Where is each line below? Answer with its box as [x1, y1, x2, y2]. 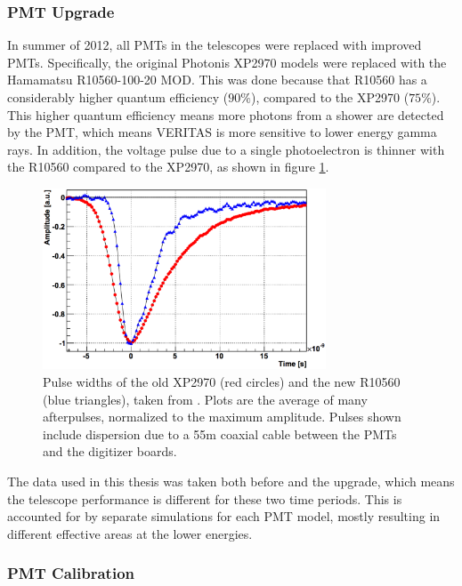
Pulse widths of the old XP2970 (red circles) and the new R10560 [43, 372, 401, 390]
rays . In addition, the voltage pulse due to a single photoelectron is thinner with [7, 140, 445, 158]
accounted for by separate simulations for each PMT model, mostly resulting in [7, 507, 441, 526]
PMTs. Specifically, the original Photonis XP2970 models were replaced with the [7, 52, 447, 71]
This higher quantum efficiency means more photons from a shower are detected [7, 105, 444, 124]
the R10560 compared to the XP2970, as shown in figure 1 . [7, 157, 329, 176]
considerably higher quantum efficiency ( [7, 88, 229, 106]
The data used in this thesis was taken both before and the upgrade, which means [7, 471, 455, 490]
